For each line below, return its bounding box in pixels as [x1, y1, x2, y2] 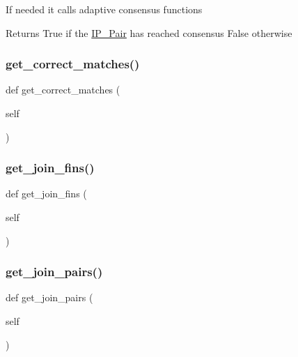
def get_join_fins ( [6, 186, 87, 201]
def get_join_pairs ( [6, 290, 93, 305]
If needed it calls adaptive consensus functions [6, 2, 203, 16]
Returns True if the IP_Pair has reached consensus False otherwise [6, 25, 292, 40]
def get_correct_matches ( [6, 82, 120, 97]
